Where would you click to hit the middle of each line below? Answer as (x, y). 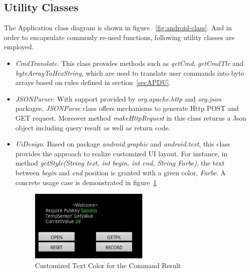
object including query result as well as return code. (93, 127)
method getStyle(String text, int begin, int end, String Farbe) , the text (120, 163)
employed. (19, 47)
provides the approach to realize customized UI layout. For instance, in (121, 153)
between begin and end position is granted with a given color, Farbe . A (120, 172)
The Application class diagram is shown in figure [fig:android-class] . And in (118, 28)
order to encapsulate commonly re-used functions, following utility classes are (119, 37)
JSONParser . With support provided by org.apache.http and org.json (118, 98)
